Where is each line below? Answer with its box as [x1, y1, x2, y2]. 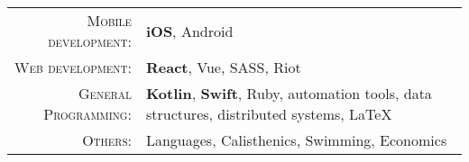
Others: [82, 130, 132, 150]
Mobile [87, 10, 132, 31]
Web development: [14, 57, 132, 77]
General [78, 83, 132, 103]
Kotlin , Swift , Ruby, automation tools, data [145, 83, 432, 103]
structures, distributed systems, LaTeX [145, 103, 392, 124]
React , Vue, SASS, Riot [145, 57, 301, 77]
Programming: [43, 103, 132, 124]
